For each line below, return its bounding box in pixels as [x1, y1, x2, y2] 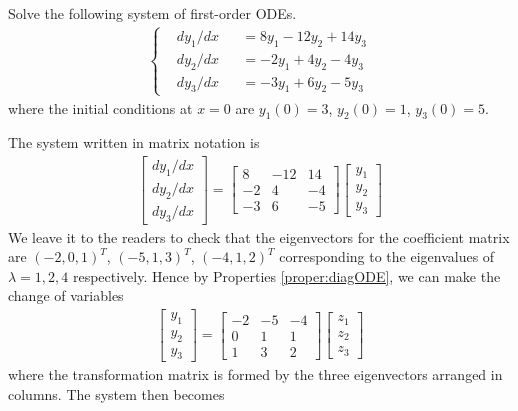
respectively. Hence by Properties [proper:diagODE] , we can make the [72, 265, 501, 286]
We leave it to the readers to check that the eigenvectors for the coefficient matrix [8, 226, 510, 247]
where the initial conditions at [8, 97, 193, 118]
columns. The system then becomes [8, 384, 225, 405]
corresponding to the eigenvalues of [279, 246, 495, 267]
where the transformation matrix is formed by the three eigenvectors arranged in [8, 364, 503, 385]
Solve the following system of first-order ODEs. [8, 3, 297, 23]
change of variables [8, 285, 124, 306]
